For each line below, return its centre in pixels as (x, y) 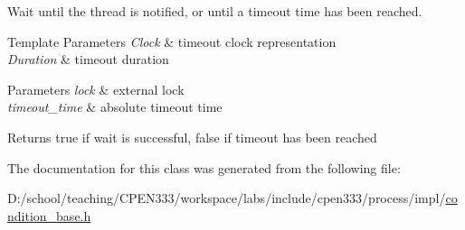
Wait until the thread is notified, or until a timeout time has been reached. (215, 11)
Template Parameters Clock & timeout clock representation (172, 41)
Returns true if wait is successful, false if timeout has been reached (192, 137)
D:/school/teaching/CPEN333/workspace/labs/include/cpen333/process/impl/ (227, 198)
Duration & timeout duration (88, 59)
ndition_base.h (49, 215)
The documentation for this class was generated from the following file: (204, 167)
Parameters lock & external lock (96, 89)
